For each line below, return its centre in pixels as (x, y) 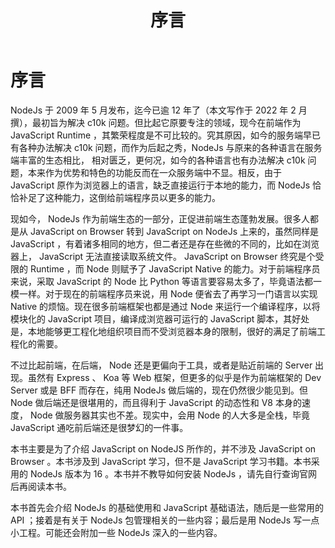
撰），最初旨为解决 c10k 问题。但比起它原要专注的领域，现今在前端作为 (156, 122)
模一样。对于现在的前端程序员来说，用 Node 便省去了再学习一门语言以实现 (164, 293)
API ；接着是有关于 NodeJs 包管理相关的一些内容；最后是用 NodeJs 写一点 (165, 520)
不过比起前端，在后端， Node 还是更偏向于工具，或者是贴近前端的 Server (161, 365)
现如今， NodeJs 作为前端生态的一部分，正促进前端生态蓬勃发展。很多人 (160, 218)
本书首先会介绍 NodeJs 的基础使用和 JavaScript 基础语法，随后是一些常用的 (167, 507)
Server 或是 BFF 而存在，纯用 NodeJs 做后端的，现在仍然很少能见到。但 (159, 390)
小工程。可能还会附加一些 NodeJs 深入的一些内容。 (116, 532)
